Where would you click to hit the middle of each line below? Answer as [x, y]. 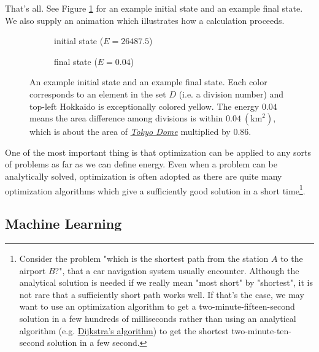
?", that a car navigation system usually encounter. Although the [177, 270]
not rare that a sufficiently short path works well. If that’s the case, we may [162, 294]
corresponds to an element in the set [98, 94]
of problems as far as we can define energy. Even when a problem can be [141, 164]
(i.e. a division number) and [231, 94]
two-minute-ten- [262, 330]
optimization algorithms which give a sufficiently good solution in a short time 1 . [155, 189]
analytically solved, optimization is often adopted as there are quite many [144, 176]
